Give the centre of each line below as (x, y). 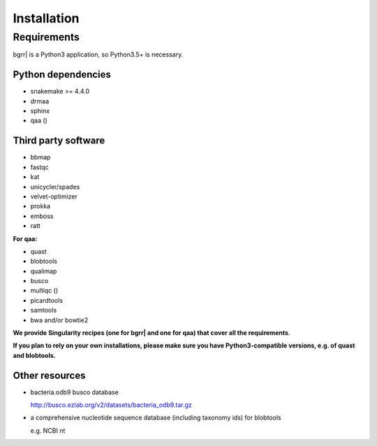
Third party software (59, 141)
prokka (40, 206)
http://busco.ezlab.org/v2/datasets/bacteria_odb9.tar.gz (111, 405)
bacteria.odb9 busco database (74, 392)
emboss (42, 216)
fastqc (39, 167)
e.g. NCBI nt (48, 431)
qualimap (44, 271)
